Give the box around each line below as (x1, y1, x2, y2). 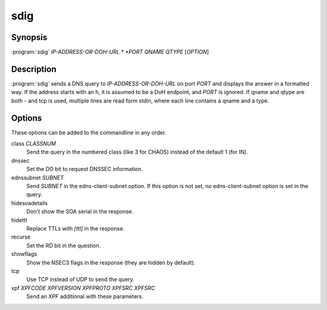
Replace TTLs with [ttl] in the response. (26, 224, 125, 232)
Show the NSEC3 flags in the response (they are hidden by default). (26, 258, 196, 266)
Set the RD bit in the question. (26, 241, 101, 249)
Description (11, 64, 57, 74)
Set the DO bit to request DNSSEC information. (26, 166, 144, 173)
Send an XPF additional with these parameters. (26, 293, 144, 300)
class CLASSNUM (11, 140, 56, 147)
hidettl (11, 216, 27, 224)
